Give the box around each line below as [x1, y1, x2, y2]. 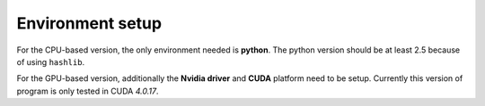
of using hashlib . [16, 56, 85, 67]
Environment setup [16, 13, 162, 33]
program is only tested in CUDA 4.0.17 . [16, 86, 159, 96]
